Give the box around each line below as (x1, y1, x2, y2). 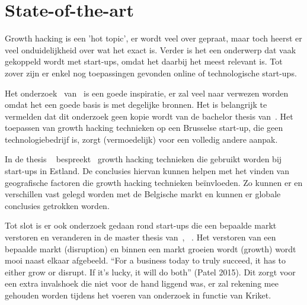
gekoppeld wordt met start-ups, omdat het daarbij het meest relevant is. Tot (5, 55, 283, 68)
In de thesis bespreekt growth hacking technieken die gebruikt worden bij (5, 153, 282, 165)
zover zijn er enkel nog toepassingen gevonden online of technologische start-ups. (5, 66, 297, 79)
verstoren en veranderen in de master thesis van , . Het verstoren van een (5, 231, 276, 243)
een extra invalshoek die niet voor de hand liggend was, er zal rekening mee (5, 277, 279, 290)
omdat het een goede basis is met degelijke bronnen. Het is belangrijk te (5, 98, 267, 111)
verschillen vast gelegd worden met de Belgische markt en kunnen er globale (5, 188, 281, 200)
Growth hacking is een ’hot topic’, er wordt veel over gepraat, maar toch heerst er (5, 32, 302, 44)
